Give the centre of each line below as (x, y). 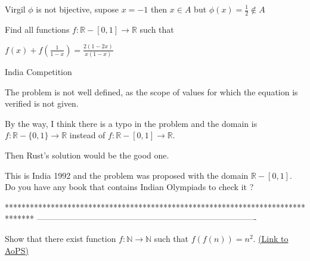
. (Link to (271, 238)
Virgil (15, 9)
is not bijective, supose (77, 9)
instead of (87, 135)
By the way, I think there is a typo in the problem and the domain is (131, 123)
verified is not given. (42, 103)
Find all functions (37, 29)
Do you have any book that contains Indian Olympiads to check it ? (129, 187)
